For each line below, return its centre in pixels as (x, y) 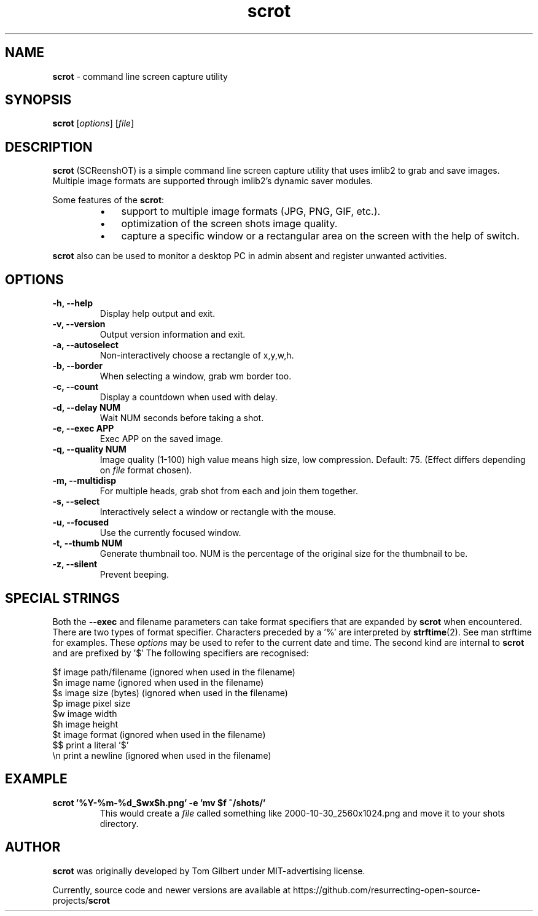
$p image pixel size (92, 703)
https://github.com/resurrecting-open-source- (387, 890)
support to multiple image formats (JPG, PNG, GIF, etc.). (251, 212)
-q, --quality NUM (89, 449)
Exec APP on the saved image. (162, 439)
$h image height (85, 724)
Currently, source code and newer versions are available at (172, 890)
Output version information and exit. (173, 335)
